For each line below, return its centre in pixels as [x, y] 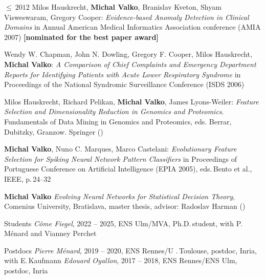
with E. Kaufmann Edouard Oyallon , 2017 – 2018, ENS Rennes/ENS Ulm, [121, 260]
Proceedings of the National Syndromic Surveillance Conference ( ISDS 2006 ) [124, 84]
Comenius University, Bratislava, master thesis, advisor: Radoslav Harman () [125, 206]
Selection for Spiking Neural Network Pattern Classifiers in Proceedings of [120, 158]
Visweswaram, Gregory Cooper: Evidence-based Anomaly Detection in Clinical [127, 17]
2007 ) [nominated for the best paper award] [81, 37]
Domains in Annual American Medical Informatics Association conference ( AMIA [132, 27]
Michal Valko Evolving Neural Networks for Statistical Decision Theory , [119, 196]
